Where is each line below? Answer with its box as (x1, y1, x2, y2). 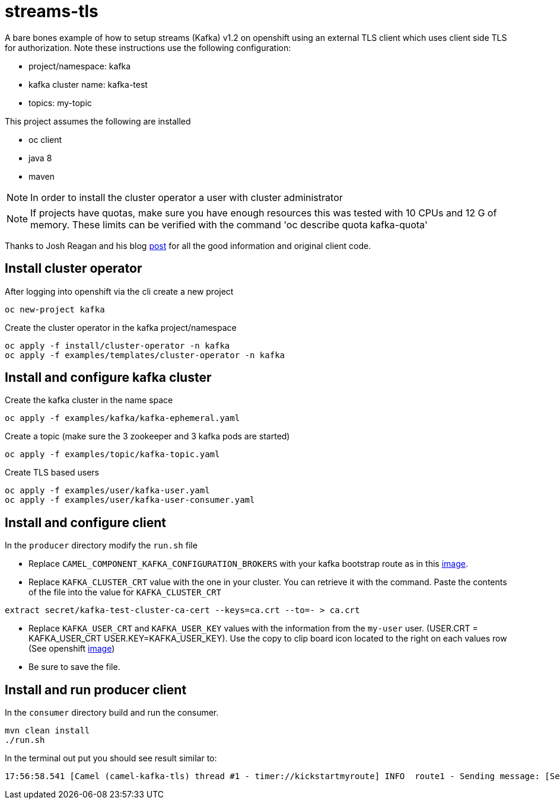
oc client (28, 134, 62, 145)
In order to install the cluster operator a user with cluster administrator (30, 191, 343, 203)
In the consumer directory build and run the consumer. (5, 707, 219, 718)
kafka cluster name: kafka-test (28, 79, 148, 90)
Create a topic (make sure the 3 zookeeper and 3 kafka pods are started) (5, 431, 290, 442)
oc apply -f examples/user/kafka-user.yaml (5, 486, 210, 496)
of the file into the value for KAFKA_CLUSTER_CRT (28, 587, 222, 598)
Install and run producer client (5, 682, 187, 697)
